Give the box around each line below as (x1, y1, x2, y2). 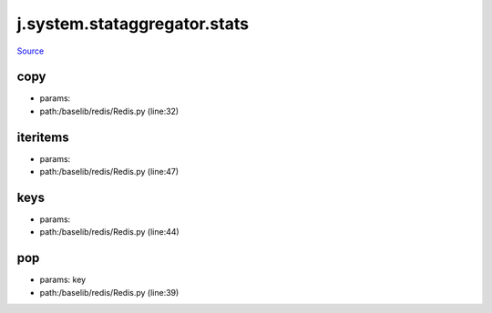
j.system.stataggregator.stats (16, 14, 250, 34)
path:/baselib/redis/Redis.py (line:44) (39, 227, 179, 237)
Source (16, 45, 45, 56)
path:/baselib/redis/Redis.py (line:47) (39, 167, 179, 177)
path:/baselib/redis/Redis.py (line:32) (39, 106, 179, 116)
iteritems (16, 129, 69, 145)
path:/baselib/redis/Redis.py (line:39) (39, 287, 179, 298)
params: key (39, 274, 87, 286)
